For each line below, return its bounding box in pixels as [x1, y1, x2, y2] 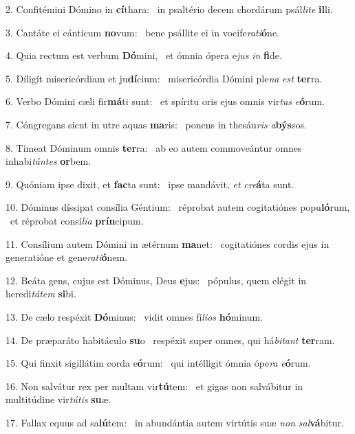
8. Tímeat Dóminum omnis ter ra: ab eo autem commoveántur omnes [6, 140, 302, 155]
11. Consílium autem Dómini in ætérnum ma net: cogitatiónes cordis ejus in [6, 236, 330, 251]
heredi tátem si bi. [6, 286, 76, 301]
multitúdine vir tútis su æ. [6, 392, 111, 407]
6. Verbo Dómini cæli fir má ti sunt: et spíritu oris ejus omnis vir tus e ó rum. [6, 94, 325, 108]
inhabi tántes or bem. [6, 154, 91, 168]
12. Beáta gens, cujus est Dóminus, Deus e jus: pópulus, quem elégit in [6, 273, 307, 287]
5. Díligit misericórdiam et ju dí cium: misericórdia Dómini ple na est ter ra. [6, 71, 323, 85]
